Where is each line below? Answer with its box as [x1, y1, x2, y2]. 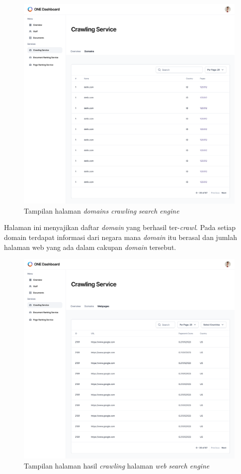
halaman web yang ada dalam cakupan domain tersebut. [4, 241, 176, 252]
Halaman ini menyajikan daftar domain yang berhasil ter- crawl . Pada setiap [4, 222, 236, 233]
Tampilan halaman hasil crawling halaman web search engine [24, 461, 210, 471]
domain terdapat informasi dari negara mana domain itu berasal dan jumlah [4, 232, 238, 242]
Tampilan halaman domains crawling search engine [24, 205, 179, 216]
